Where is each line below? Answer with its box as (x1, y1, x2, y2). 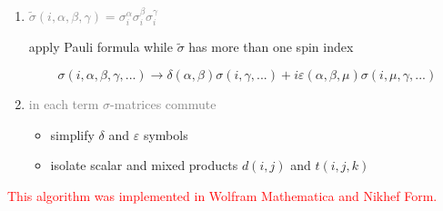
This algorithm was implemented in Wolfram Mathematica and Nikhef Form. (7, 186, 438, 205)
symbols (143, 125, 188, 144)
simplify (50, 125, 95, 144)
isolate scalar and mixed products (50, 156, 238, 175)
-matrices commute (110, 95, 216, 114)
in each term (28, 95, 99, 114)
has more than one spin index (188, 37, 354, 56)
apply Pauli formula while (28, 37, 173, 56)
